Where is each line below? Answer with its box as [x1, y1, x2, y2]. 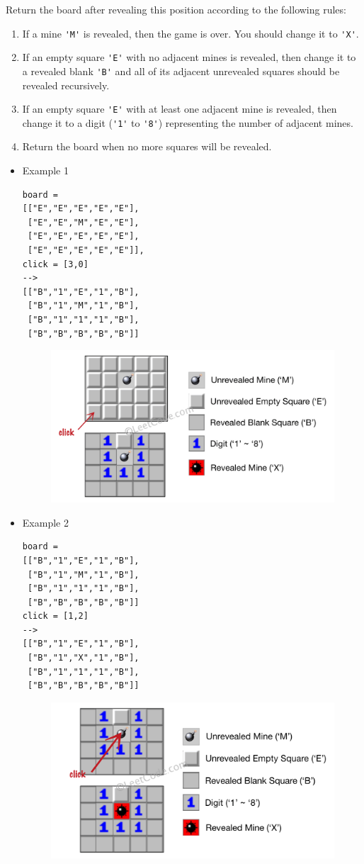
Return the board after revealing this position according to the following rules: [6, 2, 346, 16]
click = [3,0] [22, 259, 89, 269]
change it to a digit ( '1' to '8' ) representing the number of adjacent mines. [22, 115, 353, 130]
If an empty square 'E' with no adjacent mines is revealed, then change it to [22, 50, 356, 64]
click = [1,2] [22, 611, 89, 622]
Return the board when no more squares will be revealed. [22, 139, 272, 154]
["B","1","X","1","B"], [27, 653, 140, 663]
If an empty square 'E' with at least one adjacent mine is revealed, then [22, 101, 337, 116]
